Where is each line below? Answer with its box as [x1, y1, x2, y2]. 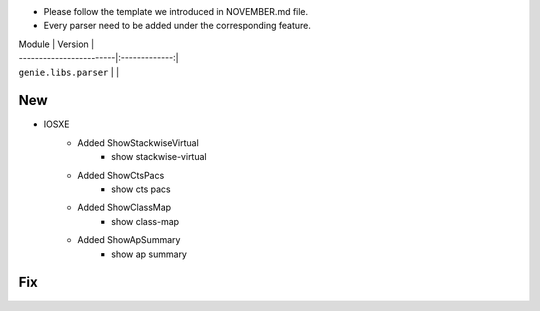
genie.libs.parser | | [18, 66, 120, 78]
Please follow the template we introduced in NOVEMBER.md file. [43, 6, 309, 17]
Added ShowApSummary [77, 234, 181, 246]
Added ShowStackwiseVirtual [77, 136, 199, 149]
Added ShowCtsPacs [77, 169, 165, 181]
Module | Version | [18, 38, 95, 50]
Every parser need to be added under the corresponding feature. [43, 20, 312, 32]
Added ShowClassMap [77, 201, 172, 214]
